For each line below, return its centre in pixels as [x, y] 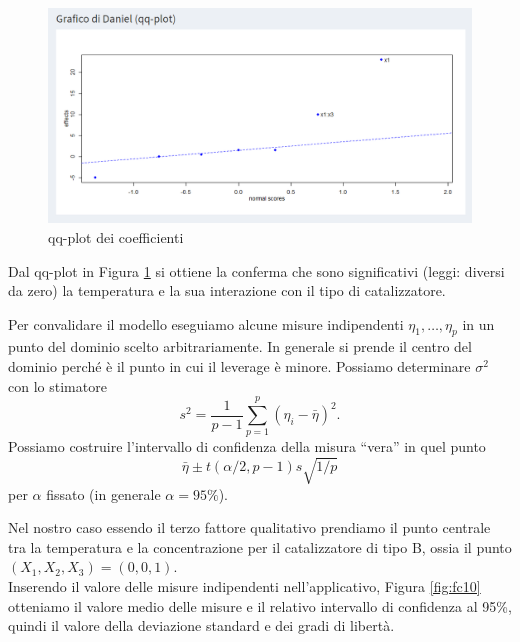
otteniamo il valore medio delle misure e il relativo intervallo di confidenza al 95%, [260, 605]
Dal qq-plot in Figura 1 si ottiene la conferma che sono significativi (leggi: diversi [256, 270]
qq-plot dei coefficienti [116, 236]
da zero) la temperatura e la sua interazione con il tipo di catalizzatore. [227, 290]
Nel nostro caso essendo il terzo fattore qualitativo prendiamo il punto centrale [249, 527]
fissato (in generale [103, 493]
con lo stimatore [57, 385]
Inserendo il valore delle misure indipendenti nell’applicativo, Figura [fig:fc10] [244, 585]
